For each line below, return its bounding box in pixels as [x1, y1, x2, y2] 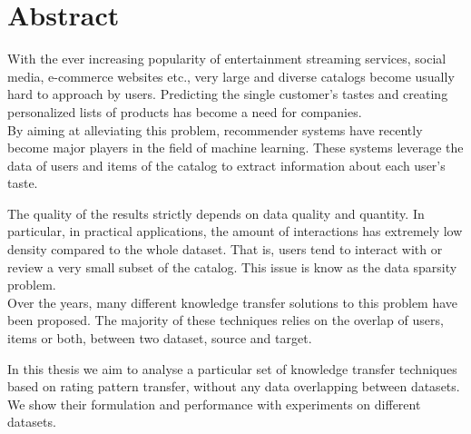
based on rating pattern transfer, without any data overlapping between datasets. [7, 377, 460, 396]
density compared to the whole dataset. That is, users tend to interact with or [7, 240, 443, 259]
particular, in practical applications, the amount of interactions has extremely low [7, 222, 463, 241]
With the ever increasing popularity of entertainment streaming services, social [7, 49, 446, 68]
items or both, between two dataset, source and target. [7, 329, 312, 348]
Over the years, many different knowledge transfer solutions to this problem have [7, 292, 458, 311]
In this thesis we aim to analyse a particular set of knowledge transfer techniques [7, 359, 457, 378]
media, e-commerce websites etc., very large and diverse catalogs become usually [7, 66, 455, 85]
